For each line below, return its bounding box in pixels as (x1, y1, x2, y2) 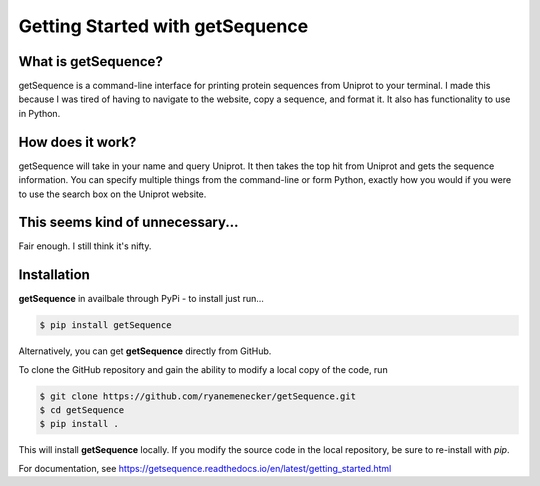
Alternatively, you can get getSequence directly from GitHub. (18, 345, 272, 357)
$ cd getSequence (39, 405, 125, 416)
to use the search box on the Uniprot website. (18, 188, 207, 200)
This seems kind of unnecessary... (18, 214, 239, 231)
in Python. (18, 107, 61, 119)
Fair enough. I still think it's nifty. (18, 240, 152, 252)
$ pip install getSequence (39, 320, 172, 331)
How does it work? (18, 133, 137, 150)
